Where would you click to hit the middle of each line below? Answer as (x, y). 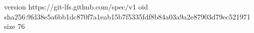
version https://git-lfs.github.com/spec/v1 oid (76, 6)
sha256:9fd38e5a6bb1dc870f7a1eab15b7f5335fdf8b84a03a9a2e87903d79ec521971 (127, 16)
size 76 (15, 26)
